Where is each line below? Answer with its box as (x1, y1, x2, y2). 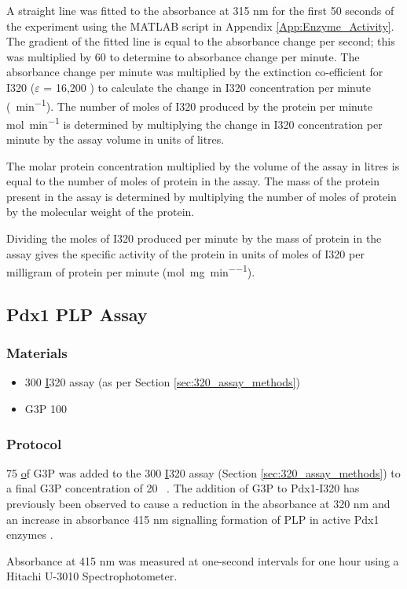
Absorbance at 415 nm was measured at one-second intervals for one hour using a (6, 552, 399, 569)
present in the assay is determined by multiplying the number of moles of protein (6, 188, 397, 204)
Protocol (6, 434, 62, 453)
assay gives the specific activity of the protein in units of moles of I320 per (6, 245, 365, 262)
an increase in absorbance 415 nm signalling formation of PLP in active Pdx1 (6, 510, 379, 527)
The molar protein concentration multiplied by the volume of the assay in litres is (6, 157, 400, 174)
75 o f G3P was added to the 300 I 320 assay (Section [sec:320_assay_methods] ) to (6, 464, 401, 481)
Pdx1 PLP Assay (6, 302, 148, 326)
